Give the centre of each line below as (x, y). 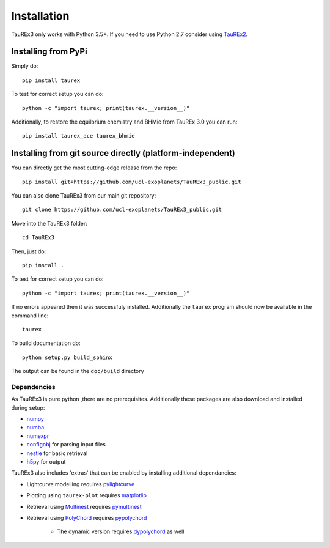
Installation (40, 16)
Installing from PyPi (50, 52)
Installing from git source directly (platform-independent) (123, 153)
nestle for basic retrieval (57, 453)
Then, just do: (29, 251)
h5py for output (46, 462)
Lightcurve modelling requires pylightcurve (81, 484)
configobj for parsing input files (66, 445)
